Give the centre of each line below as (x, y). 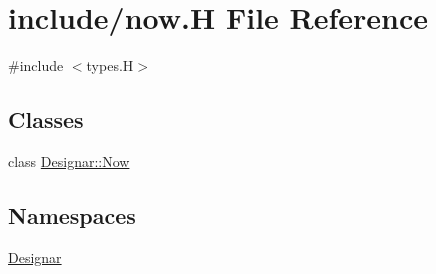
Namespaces (72, 214)
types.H (110, 65)
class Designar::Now (69, 160)
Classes (46, 119)
